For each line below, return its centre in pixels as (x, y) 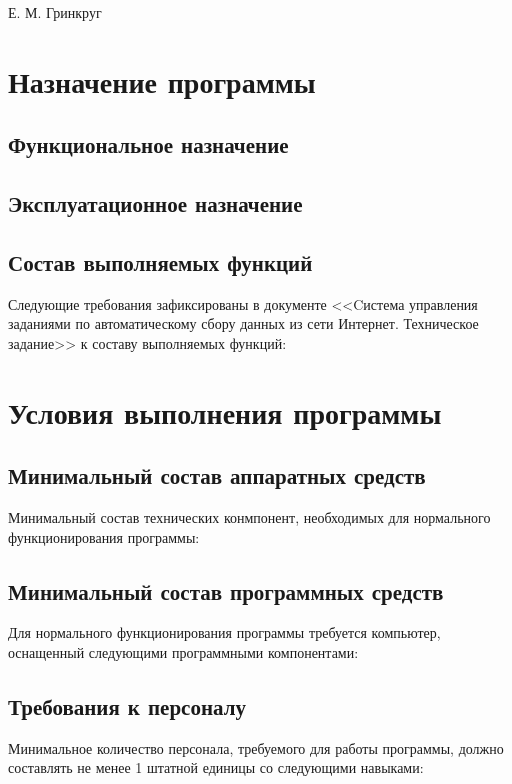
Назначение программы (162, 80)
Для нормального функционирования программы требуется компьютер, (224, 632)
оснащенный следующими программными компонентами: (183, 652)
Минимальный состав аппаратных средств (217, 475)
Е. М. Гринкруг (55, 12)
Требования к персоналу (127, 706)
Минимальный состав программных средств (226, 590)
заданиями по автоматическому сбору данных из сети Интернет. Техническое (243, 323)
